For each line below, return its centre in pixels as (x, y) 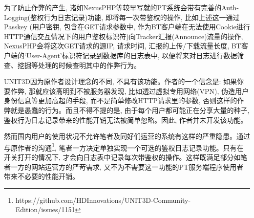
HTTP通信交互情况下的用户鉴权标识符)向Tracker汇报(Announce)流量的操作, (124, 36)
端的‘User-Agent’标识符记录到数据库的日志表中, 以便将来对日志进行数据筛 (127, 55)
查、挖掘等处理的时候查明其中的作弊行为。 (72, 65)
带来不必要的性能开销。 (42, 176)
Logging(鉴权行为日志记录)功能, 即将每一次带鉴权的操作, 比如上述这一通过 (122, 17)
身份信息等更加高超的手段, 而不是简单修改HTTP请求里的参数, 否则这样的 (121, 100)
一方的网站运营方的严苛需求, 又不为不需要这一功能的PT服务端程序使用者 (127, 166)
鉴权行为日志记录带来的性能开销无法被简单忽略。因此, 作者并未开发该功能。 (126, 120)
